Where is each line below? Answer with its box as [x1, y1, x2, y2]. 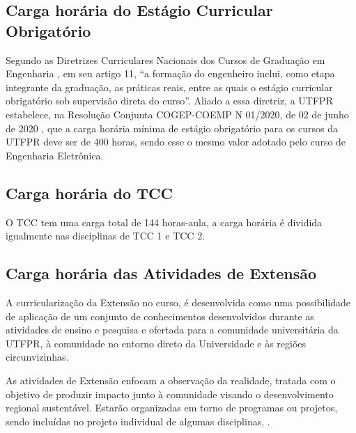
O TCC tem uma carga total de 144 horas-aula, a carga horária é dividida [6, 214, 323, 229]
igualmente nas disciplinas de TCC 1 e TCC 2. [6, 228, 206, 243]
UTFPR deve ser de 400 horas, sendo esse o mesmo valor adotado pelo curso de [6, 134, 346, 149]
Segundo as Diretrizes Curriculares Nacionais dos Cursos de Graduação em [6, 52, 325, 67]
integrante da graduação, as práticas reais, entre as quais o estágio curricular [6, 79, 333, 94]
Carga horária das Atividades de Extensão [6, 262, 317, 284]
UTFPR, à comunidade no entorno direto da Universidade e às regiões [6, 336, 307, 350]
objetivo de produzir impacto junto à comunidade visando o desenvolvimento [6, 386, 334, 401]
